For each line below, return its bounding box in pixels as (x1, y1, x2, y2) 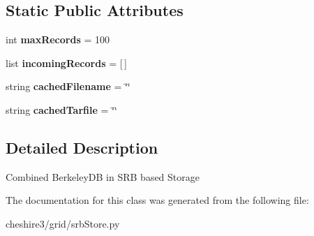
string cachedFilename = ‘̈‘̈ (6, 79, 130, 94)
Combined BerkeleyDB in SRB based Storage (6, 169, 200, 184)
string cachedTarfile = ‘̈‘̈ (6, 102, 117, 117)
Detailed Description (6, 136, 158, 158)
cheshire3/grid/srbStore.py (6, 216, 120, 230)
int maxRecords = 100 (6, 32, 110, 47)
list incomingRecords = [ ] (6, 55, 127, 70)
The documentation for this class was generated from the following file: (6, 193, 309, 207)
